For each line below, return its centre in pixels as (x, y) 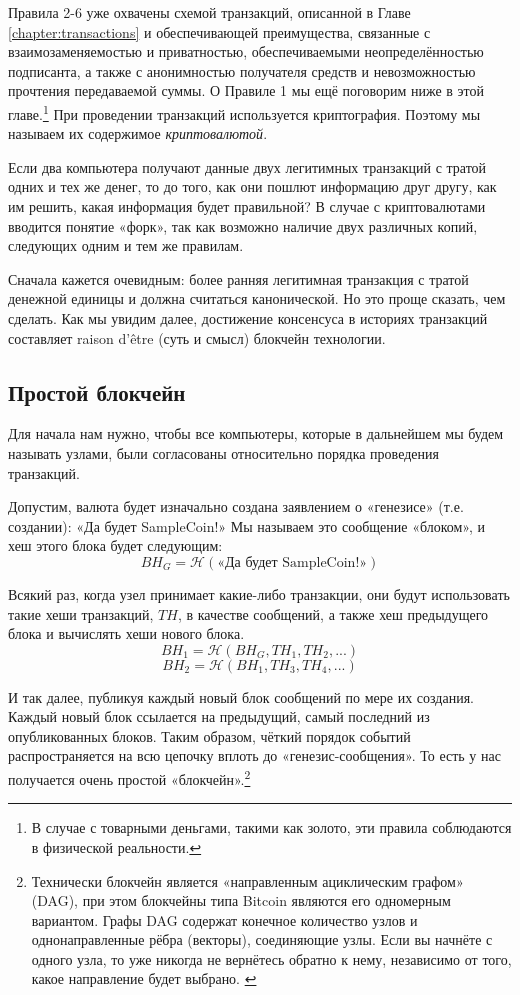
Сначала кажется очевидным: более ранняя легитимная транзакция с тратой (238, 278)
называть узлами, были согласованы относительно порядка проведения (223, 452)
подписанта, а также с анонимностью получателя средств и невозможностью (242, 70)
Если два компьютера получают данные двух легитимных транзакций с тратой (247, 166)
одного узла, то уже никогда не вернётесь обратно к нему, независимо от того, (271, 958)
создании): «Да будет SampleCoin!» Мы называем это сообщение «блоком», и (247, 525)
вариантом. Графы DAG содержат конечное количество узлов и (224, 919)
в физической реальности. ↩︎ (116, 846)
